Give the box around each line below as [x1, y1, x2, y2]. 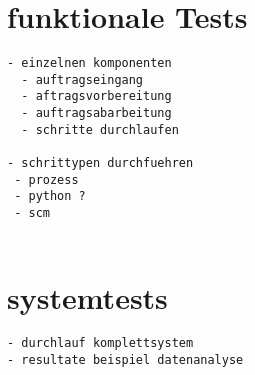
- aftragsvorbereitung [21, 89, 172, 104]
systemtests [7, 276, 168, 317]
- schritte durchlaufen [21, 122, 179, 137]
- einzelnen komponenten [7, 56, 172, 71]
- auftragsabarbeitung [21, 106, 172, 121]
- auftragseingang [21, 72, 144, 87]
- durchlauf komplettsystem [7, 336, 194, 351]
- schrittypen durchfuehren [7, 156, 194, 171]
